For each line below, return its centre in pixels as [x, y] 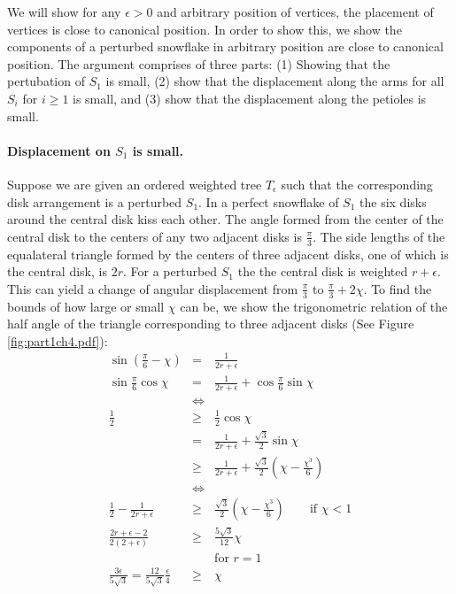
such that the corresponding [357, 184]
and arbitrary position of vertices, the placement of [295, 12]
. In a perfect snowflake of [269, 201]
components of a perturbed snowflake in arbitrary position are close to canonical [225, 46]
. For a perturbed [170, 271]
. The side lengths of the [379, 236]
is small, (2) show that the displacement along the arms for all [275, 81]
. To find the [398, 288]
